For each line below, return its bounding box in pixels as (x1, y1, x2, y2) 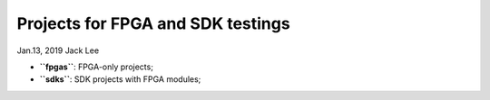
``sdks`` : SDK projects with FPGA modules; (39, 74, 201, 85)
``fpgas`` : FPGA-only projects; (39, 61, 154, 72)
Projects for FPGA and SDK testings (16, 14, 290, 33)
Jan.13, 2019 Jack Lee (16, 45, 100, 56)
